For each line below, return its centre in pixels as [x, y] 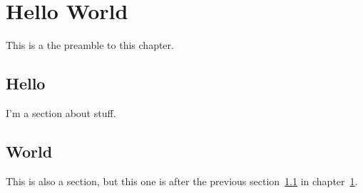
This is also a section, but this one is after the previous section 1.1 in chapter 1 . [182, 181]
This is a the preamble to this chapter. [90, 45]
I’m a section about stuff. [61, 112]
